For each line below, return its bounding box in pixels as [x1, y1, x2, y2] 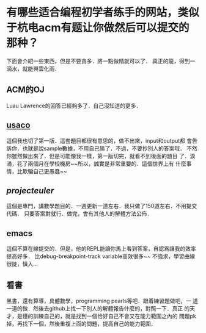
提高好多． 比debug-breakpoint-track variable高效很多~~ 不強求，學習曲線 [6, 252, 196, 260]
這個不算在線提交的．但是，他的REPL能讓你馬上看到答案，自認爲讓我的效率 [6, 245, 197, 252]
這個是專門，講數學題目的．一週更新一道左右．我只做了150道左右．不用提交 [6, 202, 197, 210]
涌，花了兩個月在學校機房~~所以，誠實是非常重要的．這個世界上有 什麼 [6, 160, 186, 167]
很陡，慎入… [6, 260, 39, 268]
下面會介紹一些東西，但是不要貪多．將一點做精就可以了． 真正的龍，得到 [6, 57, 190, 65]
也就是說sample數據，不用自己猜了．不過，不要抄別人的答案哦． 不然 [22, 145, 197, 152]
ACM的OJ [6, 85, 45, 95]
